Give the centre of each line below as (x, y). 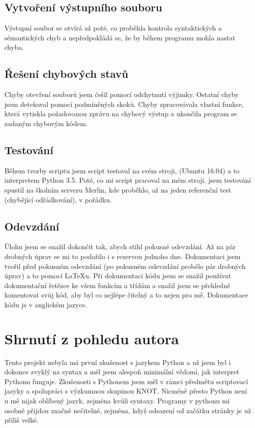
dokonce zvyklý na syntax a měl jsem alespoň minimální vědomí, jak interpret (122, 372)
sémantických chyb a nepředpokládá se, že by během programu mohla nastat (120, 37)
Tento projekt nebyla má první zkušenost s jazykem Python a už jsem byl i (118, 362)
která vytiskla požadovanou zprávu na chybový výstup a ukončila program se (121, 114)
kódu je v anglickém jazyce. (46, 304)
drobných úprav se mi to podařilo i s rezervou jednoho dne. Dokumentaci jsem (123, 256)
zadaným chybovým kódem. (46, 123)
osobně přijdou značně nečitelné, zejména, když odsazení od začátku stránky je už (128, 410)
